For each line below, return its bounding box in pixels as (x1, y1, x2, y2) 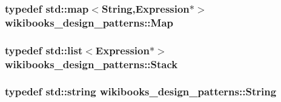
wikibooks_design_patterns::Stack (5, 56, 178, 71)
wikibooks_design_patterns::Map (5, 14, 174, 30)
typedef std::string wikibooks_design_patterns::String (5, 84, 277, 99)
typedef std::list (5, 42, 83, 57)
